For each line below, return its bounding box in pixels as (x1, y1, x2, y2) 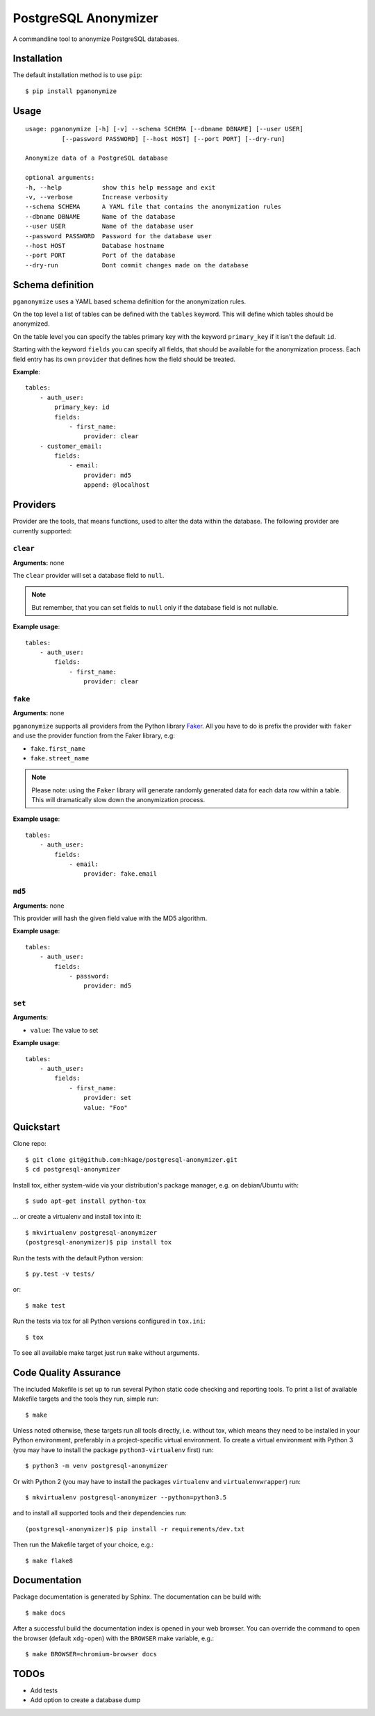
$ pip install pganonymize (25, 87, 117, 95)
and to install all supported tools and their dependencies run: (12, 1509, 187, 1517)
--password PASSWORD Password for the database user (25, 232, 212, 240)
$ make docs (25, 1608, 66, 1617)
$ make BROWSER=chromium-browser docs (25, 1650, 158, 1658)
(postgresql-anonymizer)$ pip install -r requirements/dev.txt (25, 1525, 245, 1533)
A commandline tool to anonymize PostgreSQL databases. (12, 35, 180, 43)
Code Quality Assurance (12, 1367, 122, 1378)
